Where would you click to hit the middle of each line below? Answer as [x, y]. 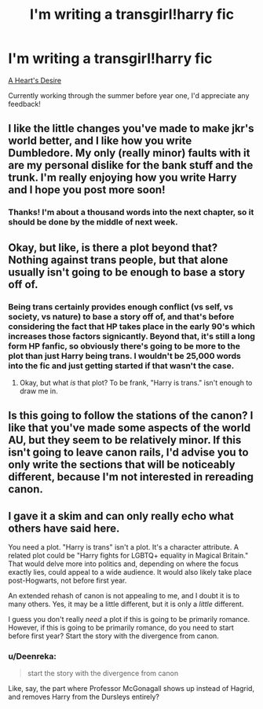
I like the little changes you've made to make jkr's [131, 128]
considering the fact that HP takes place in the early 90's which [131, 326]
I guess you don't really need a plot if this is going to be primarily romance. [129, 619]
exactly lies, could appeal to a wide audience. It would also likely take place [130, 572]
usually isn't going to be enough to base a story [127, 272]
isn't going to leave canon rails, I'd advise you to [128, 453]
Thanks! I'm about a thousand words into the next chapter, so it [131, 212]
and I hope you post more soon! [87, 190]
